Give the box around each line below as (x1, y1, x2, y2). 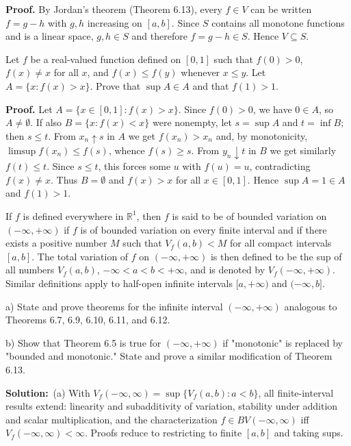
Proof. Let (5, 101, 53, 116)
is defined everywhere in (23, 208, 124, 223)
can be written (250, 2, 312, 16)
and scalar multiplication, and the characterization (5, 412, 218, 426)
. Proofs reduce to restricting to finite (85, 425, 242, 440)
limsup (8, 146, 36, 156)
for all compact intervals (230, 236, 332, 250)
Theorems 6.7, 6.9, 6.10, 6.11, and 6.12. (5, 312, 170, 327)
